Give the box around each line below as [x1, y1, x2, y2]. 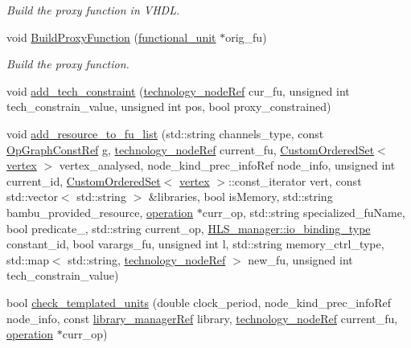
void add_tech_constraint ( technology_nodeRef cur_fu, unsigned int [6, 82, 350, 99]
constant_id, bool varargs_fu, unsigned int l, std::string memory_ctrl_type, [6, 235, 384, 252]
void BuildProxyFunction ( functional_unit [6, 28, 216, 45]
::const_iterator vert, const [228, 172, 362, 189]
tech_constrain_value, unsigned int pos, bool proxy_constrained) [6, 98, 331, 115]
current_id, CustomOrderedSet [6, 172, 161, 189]
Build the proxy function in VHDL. [6, 2, 180, 18]
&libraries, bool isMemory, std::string [148, 188, 333, 205]
